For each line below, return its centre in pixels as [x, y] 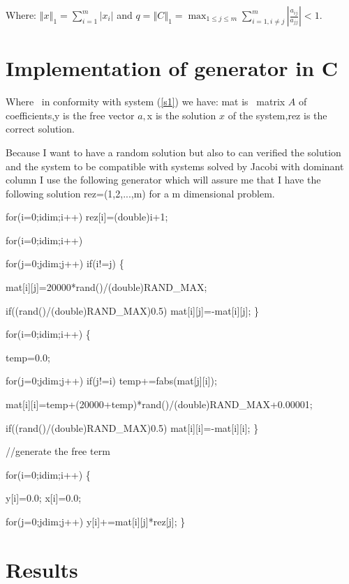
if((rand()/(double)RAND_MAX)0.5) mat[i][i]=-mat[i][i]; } [132, 427]
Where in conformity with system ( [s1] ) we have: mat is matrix [146, 102]
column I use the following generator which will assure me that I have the [163, 180]
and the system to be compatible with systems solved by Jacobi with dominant [175, 166]
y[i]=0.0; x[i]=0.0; [44, 498]
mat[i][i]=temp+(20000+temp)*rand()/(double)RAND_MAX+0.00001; [159, 404]
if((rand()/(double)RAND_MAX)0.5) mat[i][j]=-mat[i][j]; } [132, 310]
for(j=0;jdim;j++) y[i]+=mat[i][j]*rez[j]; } [96, 521]
